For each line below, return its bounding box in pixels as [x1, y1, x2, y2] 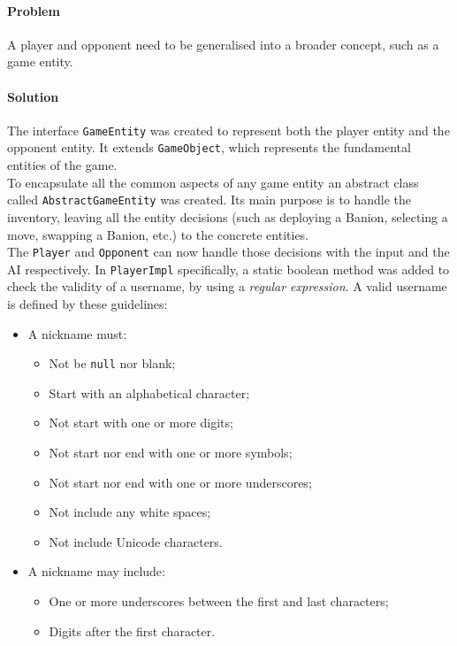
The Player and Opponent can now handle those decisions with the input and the [7, 242, 450, 261]
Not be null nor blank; [49, 354, 176, 373]
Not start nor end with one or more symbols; [49, 443, 293, 462]
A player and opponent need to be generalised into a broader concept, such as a [7, 35, 439, 53]
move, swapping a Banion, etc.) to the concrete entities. [7, 225, 309, 243]
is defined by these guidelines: [7, 295, 168, 313]
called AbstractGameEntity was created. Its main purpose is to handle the [7, 190, 412, 209]
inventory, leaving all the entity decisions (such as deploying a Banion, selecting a [7, 207, 448, 226]
